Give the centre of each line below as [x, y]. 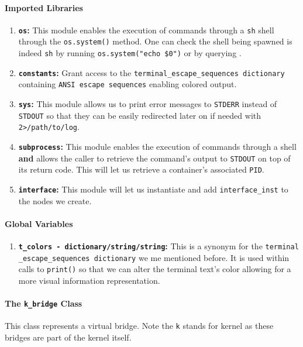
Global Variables [39, 223]
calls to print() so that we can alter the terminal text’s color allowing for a [155, 269]
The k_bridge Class [44, 303]
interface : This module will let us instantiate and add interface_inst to [153, 189]
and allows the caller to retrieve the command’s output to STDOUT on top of [154, 158]
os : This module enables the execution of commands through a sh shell [146, 30]
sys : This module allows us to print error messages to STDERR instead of [148, 104]
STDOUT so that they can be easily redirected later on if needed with [140, 115]
